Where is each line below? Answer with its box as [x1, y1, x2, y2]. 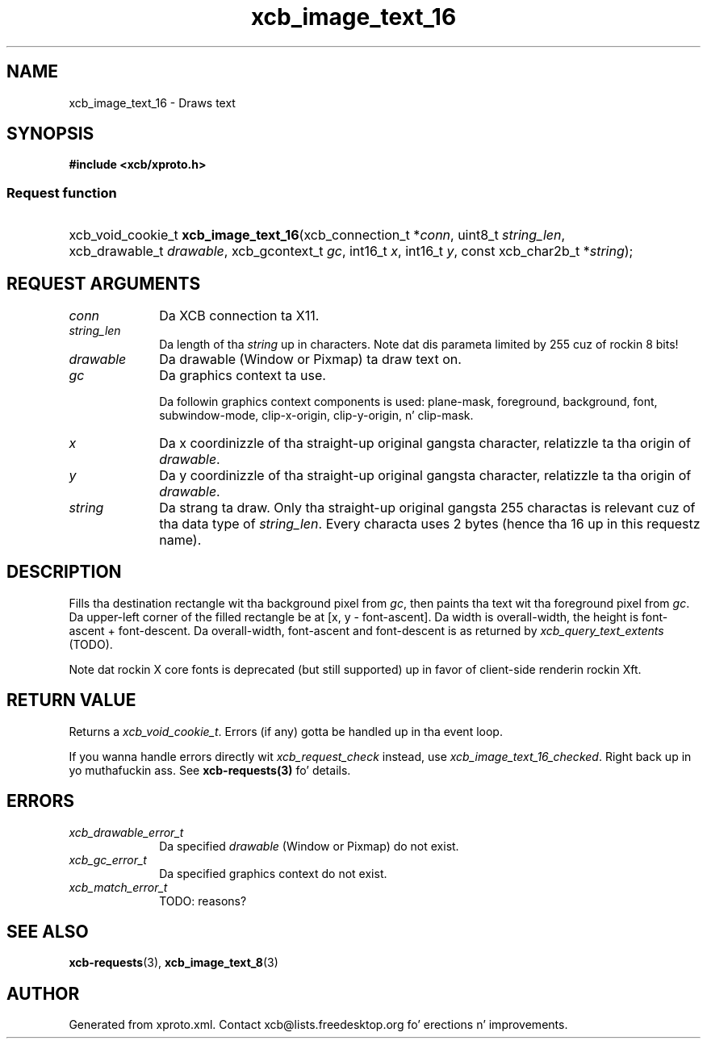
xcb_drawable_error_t [69, 825, 184, 839]
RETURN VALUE [6, 690, 136, 711]
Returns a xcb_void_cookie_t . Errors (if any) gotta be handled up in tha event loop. [69, 724, 503, 738]
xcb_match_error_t [69, 880, 168, 894]
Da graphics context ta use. [159, 367, 326, 384]
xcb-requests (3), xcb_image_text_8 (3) [69, 955, 278, 970]
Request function [6, 184, 117, 201]
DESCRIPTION [6, 562, 122, 583]
